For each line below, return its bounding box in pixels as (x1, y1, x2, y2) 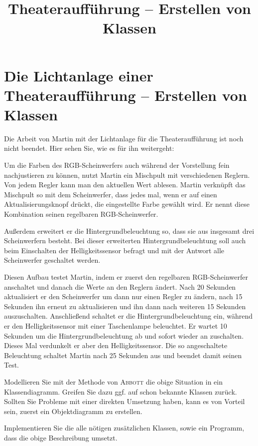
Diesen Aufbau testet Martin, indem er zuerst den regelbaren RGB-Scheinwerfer (4, 272, 248, 282)
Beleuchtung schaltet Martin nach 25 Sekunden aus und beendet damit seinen (4, 350, 242, 360)
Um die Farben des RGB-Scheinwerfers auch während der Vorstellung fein (4, 160, 230, 170)
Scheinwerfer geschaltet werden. (4, 255, 101, 265)
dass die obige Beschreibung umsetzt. (4, 432, 118, 443)
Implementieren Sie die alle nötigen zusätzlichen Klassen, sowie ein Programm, (4, 423, 245, 433)
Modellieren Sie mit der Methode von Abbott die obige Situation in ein (4, 376, 223, 387)
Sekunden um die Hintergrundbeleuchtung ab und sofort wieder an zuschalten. (4, 330, 244, 341)
